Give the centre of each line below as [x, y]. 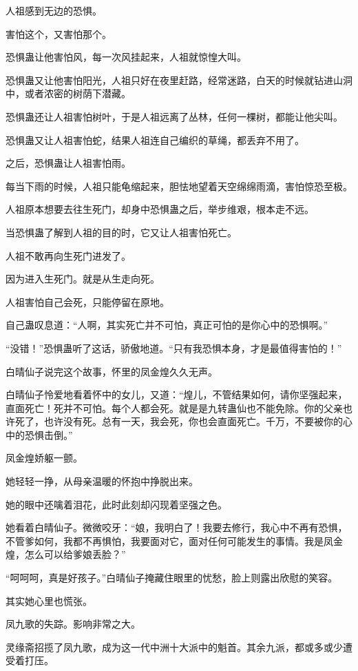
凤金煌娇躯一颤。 [44, 458]
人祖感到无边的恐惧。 [54, 10]
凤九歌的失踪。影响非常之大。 [73, 624]
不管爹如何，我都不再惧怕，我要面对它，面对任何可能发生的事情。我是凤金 [174, 540]
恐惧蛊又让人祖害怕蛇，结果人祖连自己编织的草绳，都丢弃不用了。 [155, 140]
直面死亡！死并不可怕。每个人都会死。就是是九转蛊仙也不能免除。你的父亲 [174, 407]
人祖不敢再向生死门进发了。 [68, 255]
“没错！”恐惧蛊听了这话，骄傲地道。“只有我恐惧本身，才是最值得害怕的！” [174, 348]
